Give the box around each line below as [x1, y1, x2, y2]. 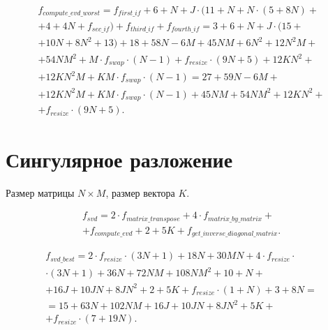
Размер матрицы [6, 185, 75, 200]
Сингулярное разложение [6, 144, 233, 173]
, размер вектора [105, 185, 175, 200]
